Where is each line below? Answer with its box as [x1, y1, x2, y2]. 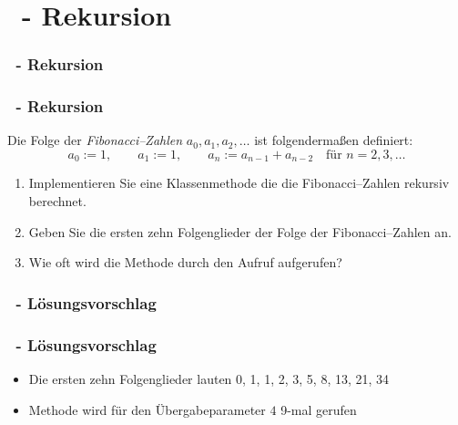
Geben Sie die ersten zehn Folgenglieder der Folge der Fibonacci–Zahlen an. [28, 222, 452, 241]
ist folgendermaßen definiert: [254, 130, 413, 150]
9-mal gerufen [280, 399, 357, 419]
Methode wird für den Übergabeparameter [28, 399, 266, 419]
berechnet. [28, 192, 87, 211]
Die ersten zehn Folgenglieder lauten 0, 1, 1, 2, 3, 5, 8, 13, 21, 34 [28, 368, 390, 388]
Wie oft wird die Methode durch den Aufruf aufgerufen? [28, 253, 342, 272]
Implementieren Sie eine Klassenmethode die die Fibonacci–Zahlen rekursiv [28, 173, 450, 192]
